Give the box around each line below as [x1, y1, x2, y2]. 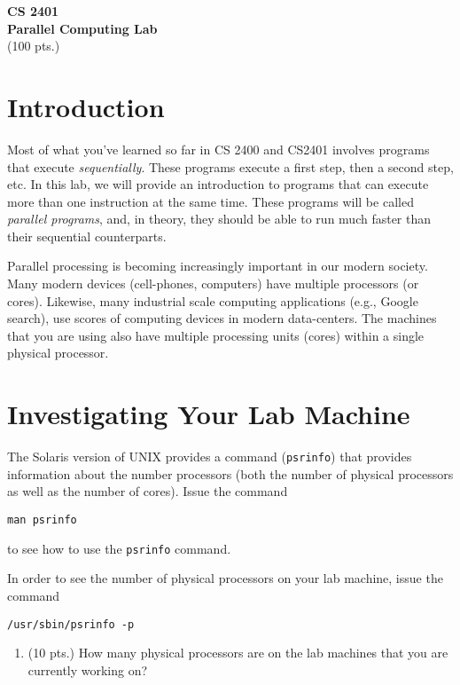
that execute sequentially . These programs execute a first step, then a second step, [7, 157, 454, 176]
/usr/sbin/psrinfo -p [7, 618, 135, 631]
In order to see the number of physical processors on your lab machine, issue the [7, 569, 443, 587]
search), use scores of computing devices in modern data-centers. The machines [7, 309, 437, 327]
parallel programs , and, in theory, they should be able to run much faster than [7, 209, 432, 228]
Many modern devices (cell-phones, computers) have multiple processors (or [7, 274, 419, 293]
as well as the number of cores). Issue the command [7, 482, 288, 500]
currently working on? [27, 660, 148, 679]
